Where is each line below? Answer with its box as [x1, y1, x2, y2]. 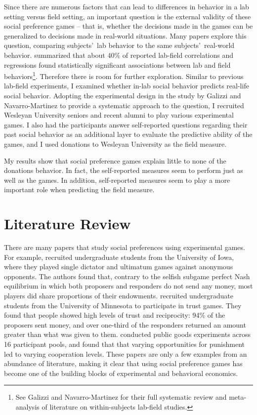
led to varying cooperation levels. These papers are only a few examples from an [4, 348, 247, 359]
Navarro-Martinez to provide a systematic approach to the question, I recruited [4, 100, 244, 110]
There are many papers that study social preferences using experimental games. [4, 242, 245, 252]
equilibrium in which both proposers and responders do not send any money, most [4, 281, 253, 291]
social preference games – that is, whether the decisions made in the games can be [4, 21, 253, 31]
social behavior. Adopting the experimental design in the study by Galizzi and [4, 90, 241, 100]
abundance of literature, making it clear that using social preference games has [4, 358, 243, 369]
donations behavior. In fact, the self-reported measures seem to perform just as [4, 165, 243, 175]
